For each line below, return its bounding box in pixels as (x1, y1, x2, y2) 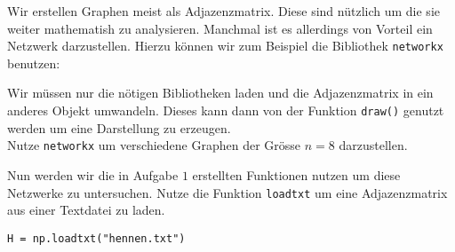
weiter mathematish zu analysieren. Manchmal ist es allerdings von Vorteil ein (7, 19, 433, 37)
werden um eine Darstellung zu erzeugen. (7, 118, 231, 137)
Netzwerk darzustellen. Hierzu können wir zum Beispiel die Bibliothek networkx (7, 36, 443, 55)
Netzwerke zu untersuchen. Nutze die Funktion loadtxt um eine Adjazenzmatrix (7, 183, 448, 201)
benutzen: (7, 53, 60, 72)
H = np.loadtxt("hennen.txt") (7, 232, 186, 245)
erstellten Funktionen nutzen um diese (192, 165, 401, 184)
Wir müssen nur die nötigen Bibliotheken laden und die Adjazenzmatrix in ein (7, 83, 434, 102)
